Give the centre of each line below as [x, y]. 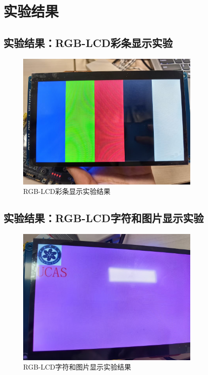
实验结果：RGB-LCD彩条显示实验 [88, 42]
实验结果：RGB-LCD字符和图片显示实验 [104, 218]
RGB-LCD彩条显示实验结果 [67, 191]
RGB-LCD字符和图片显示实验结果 [77, 367]
